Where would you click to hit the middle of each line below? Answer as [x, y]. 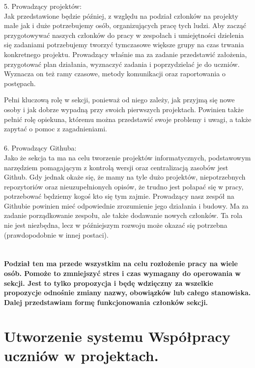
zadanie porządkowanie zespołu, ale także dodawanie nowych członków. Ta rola [123, 215]
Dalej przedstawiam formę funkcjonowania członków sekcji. [106, 302]
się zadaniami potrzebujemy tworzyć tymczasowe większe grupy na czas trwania [124, 45]
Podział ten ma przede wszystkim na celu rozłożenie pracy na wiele [121, 263]
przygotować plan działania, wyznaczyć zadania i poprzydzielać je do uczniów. [122, 64]
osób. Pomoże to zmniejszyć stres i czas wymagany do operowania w [122, 273]
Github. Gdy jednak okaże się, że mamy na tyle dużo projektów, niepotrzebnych [125, 177]
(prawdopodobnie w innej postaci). [56, 234]
